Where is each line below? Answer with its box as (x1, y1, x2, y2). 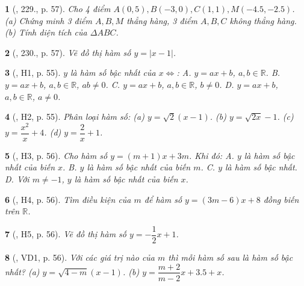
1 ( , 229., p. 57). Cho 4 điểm (5, 2, 111, 14)
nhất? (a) (5, 265, 40, 278)
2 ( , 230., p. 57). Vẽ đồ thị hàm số (5, 46, 131, 58)
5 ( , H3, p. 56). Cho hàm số (5, 149, 108, 161)
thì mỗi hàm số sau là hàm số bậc (168, 250, 293, 263)
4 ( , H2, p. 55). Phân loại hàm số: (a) (5, 110, 144, 123)
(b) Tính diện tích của (5, 26, 87, 39)
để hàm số (144, 193, 182, 205)
